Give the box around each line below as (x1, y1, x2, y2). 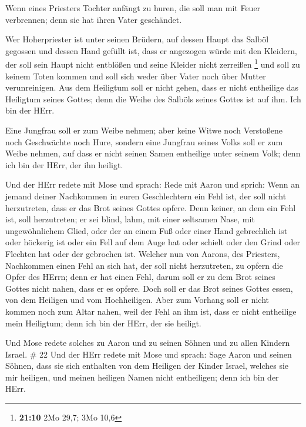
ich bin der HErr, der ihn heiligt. (5, 158, 123, 171)
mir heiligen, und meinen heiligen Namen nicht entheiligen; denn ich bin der (5, 371, 279, 383)
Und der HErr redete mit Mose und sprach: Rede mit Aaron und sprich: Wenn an (5, 178, 300, 191)
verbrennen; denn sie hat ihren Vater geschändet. (5, 13, 182, 25)
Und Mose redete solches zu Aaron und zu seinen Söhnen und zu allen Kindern (5, 336, 290, 349)
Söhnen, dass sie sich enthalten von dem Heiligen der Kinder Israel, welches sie (5, 359, 289, 372)
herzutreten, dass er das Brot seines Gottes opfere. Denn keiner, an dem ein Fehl (5, 201, 296, 213)
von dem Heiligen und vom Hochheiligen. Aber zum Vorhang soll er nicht (5, 293, 269, 306)
